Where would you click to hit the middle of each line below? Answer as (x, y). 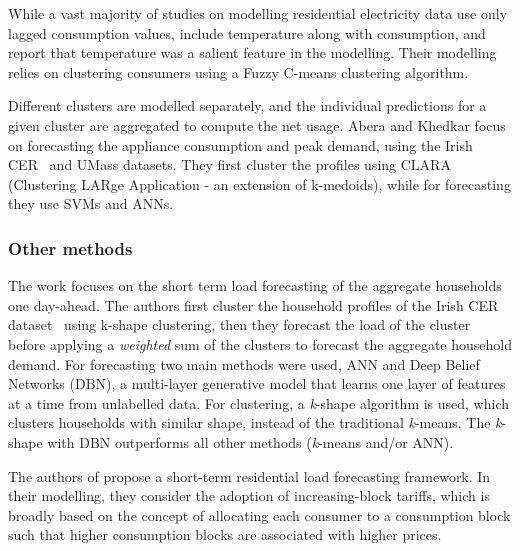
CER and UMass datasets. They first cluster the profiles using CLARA (229, 164)
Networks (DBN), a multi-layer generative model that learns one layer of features (257, 383)
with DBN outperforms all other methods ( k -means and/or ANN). (250, 441)
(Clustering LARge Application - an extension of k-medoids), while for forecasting (259, 183)
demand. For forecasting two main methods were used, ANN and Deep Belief (244, 363)
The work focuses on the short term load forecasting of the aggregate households (255, 285)
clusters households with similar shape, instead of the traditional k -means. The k (255, 422)
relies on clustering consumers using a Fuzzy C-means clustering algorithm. (238, 71)
